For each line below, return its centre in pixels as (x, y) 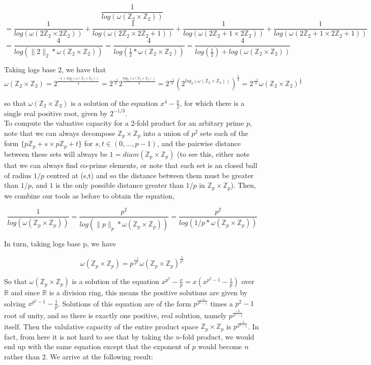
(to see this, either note (213, 153)
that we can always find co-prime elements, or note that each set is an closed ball (131, 165)
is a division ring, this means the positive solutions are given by (148, 292)
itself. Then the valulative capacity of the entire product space (101, 326)
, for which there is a (212, 103)
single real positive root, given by (56, 113)
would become (220, 346)
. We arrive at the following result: (99, 356)
